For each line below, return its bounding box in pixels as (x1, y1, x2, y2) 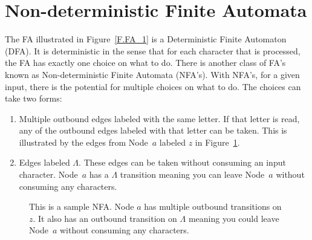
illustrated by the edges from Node (19, 135, 148, 148)
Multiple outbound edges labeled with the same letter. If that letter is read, (19, 112, 300, 125)
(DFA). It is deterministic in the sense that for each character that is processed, (5, 44, 301, 57)
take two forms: (5, 92, 62, 105)
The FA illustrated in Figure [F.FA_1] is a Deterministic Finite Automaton (5, 33, 287, 45)
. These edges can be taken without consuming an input (79, 156, 286, 169)
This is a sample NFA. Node (29, 200, 134, 213)
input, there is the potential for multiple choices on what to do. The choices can (5, 80, 301, 92)
